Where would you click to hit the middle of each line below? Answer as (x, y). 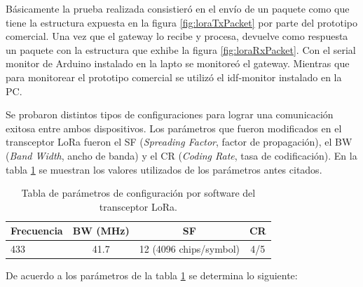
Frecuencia (37, 231)
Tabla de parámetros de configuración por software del (138, 193)
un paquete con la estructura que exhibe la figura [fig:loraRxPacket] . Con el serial (181, 49)
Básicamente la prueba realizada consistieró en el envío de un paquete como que (178, 8)
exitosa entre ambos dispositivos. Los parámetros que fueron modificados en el (174, 128)
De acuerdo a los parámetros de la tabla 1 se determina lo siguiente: (152, 275)
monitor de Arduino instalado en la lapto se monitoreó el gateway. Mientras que (178, 63)
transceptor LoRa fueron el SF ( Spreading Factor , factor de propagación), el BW (179, 142)
